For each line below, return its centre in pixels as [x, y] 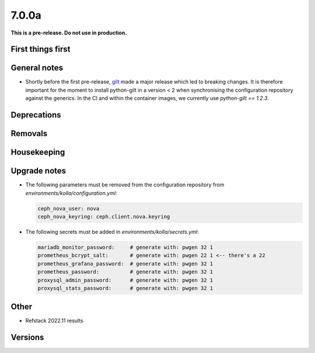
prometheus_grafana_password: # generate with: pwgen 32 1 [125, 264]
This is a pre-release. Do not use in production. [69, 33]
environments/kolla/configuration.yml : [71, 193]
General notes [37, 68]
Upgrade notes [38, 171]
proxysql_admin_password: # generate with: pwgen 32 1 [125, 280]
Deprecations [36, 115]
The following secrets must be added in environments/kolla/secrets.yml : [112, 231]
